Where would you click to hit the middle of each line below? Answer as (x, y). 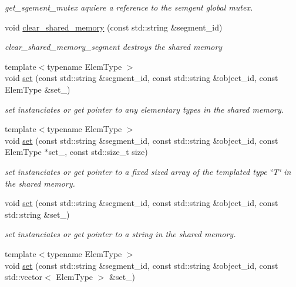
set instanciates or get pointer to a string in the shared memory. (120, 234)
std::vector (23, 277)
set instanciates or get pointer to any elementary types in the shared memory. (144, 109)
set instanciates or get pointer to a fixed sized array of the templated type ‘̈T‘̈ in (148, 171)
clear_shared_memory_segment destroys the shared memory (114, 47)
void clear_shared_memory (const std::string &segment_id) (114, 27)
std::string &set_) (37, 214)
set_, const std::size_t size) (98, 152)
